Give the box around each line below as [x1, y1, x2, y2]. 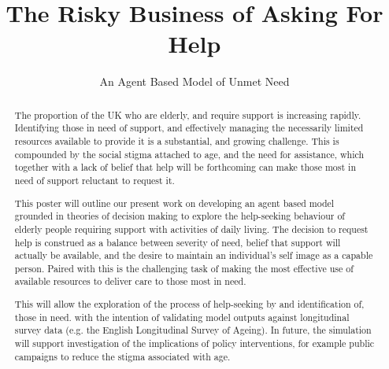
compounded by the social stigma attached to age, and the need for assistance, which [14, 147, 365, 161]
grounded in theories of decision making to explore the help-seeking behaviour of [14, 209, 345, 223]
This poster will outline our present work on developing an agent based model [14, 196, 335, 209]
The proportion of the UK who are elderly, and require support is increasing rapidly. [14, 108, 361, 121]
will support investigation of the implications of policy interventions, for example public [14, 336, 375, 349]
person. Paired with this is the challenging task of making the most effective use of [14, 261, 354, 275]
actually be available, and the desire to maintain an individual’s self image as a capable [14, 249, 373, 262]
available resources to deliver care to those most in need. [14, 275, 246, 288]
